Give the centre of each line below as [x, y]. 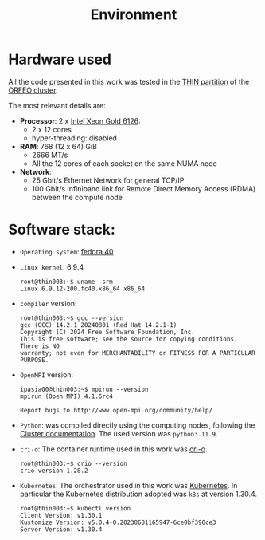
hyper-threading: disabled [74, 138]
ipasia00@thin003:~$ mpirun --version [84, 389]
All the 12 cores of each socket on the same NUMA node [124, 163]
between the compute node [77, 197]
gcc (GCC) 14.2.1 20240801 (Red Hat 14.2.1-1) [98, 325]
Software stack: [62, 230]
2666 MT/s [50, 155]
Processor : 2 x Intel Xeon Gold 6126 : [80, 120]
